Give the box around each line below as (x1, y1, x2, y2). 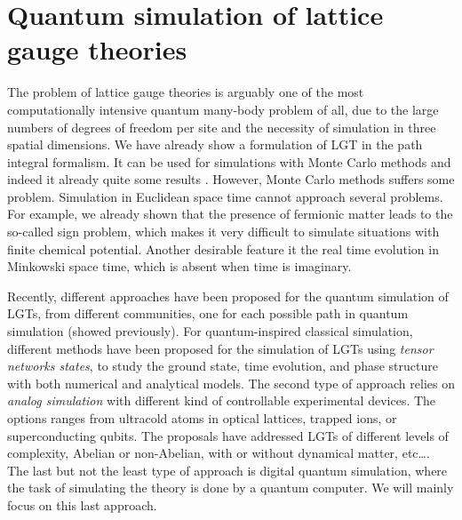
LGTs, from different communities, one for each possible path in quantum (7, 304, 409, 323)
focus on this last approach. (7, 495, 157, 514)
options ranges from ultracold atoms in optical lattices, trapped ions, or (7, 409, 397, 427)
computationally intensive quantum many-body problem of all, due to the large (7, 100, 439, 118)
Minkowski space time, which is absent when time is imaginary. (7, 257, 352, 276)
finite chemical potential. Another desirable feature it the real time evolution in (7, 239, 439, 258)
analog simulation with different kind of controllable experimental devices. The (7, 391, 436, 410)
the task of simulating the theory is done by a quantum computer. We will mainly (7, 478, 454, 497)
